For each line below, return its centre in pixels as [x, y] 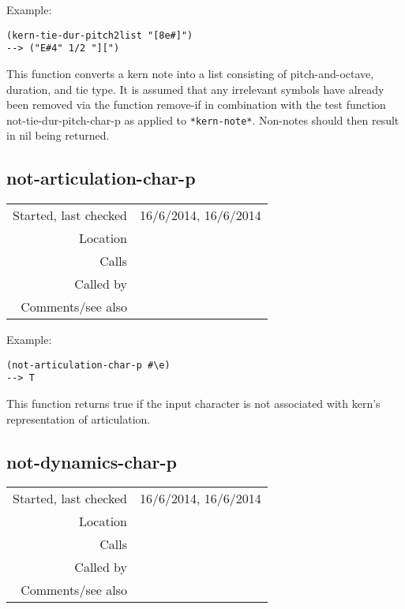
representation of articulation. [79, 418]
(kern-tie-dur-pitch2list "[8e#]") [100, 35]
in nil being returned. [58, 135]
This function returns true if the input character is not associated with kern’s [193, 404]
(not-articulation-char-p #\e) [88, 365]
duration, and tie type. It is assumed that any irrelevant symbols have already [195, 89]
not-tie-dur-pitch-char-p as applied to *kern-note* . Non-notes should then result [203, 120]
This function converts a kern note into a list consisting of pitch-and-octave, [190, 73]
